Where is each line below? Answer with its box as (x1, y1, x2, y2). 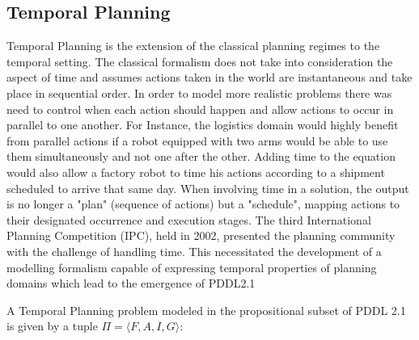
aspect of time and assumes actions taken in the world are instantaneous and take (6, 69, 413, 86)
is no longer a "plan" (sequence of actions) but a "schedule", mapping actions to (6, 195, 400, 212)
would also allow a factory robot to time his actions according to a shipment (6, 163, 385, 180)
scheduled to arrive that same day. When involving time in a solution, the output (6, 179, 409, 196)
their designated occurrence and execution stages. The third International (6, 211, 371, 228)
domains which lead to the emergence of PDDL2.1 (6, 275, 256, 292)
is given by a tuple (6, 317, 98, 334)
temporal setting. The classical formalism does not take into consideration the (6, 52, 393, 69)
